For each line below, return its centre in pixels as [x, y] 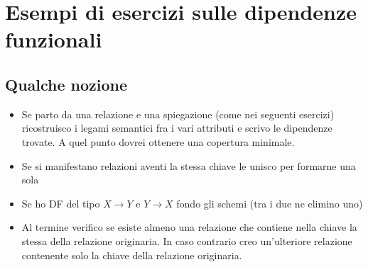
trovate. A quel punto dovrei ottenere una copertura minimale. [158, 141]
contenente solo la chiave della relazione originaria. [132, 255]
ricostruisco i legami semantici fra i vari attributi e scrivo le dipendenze [177, 128]
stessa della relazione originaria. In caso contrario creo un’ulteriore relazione [187, 240]
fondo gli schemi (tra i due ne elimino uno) [270, 203]
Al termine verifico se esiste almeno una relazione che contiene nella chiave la [189, 227]
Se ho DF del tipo [61, 203]
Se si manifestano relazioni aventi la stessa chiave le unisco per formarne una [189, 165]
